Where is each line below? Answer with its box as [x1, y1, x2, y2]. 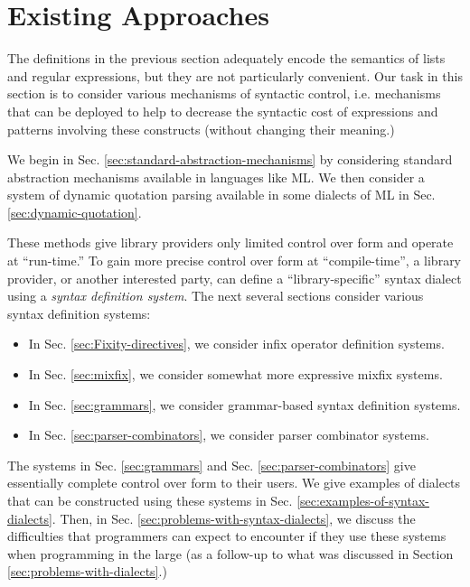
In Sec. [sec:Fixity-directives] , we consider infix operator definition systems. [28, 334, 445, 353]
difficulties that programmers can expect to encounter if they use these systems [7, 526, 446, 545]
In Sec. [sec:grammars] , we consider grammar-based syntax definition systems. [28, 395, 461, 414]
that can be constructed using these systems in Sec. [7, 491, 293, 509]
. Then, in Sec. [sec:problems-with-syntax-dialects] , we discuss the [52, 508, 416, 527]
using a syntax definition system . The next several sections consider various [7, 286, 424, 305]
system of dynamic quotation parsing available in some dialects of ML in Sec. [7, 185, 436, 204]
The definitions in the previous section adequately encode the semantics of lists [7, 49, 446, 68]
